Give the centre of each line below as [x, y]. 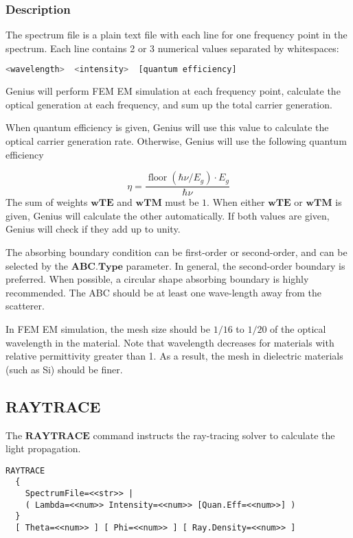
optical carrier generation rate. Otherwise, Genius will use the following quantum [176, 141]
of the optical [298, 329]
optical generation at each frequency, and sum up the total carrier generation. [169, 104]
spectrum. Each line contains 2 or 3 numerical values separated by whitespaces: [172, 48]
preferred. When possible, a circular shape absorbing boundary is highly [157, 279]
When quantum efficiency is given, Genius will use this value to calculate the [167, 127]
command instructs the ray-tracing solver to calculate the [214, 435]
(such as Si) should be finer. [64, 369]
